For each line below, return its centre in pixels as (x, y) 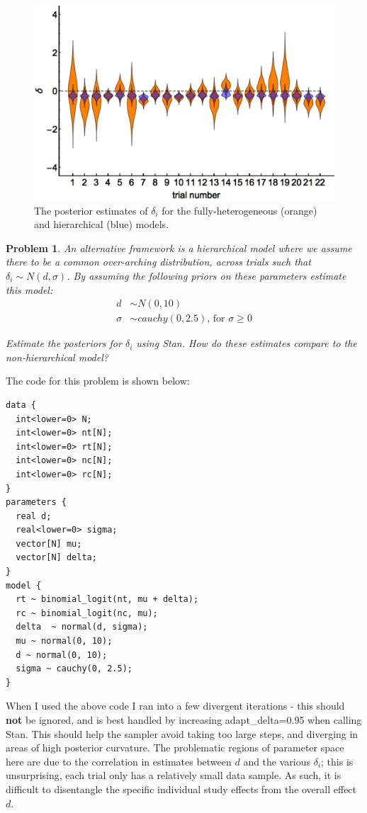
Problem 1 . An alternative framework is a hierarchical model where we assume (179, 248)
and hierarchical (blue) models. (101, 224)
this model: (29, 289)
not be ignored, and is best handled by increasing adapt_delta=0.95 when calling (184, 720)
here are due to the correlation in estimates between (119, 761)
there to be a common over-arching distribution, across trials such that (158, 262)
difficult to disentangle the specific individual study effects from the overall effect (181, 789)
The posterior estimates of (91, 210)
